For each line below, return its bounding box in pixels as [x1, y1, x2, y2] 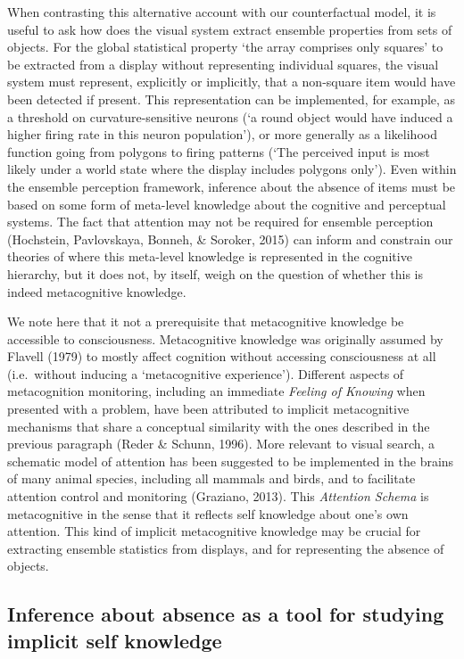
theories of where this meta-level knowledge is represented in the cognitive [7, 247, 412, 266]
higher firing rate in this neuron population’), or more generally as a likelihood [7, 125, 437, 144]
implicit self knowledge [7, 626, 222, 654]
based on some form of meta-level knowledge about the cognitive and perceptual [7, 194, 446, 213]
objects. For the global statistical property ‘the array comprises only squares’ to [7, 37, 443, 56]
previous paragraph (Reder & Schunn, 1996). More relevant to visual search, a [7, 434, 435, 453]
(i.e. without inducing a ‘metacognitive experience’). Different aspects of [7, 364, 404, 383]
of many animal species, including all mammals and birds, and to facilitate [7, 469, 416, 488]
